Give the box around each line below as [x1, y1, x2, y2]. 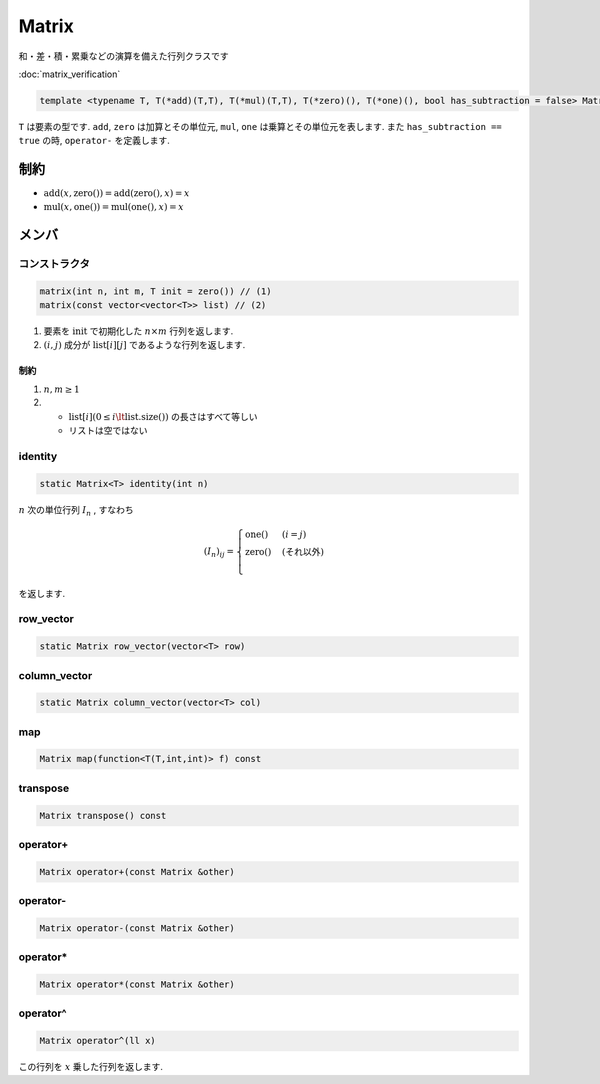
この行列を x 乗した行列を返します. [18, 1061, 164, 1073]
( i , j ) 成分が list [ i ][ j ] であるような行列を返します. [43, 339, 246, 351]
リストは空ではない [68, 425, 148, 437]
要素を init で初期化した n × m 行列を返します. [43, 325, 234, 337]
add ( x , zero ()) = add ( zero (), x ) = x [43, 188, 190, 199]
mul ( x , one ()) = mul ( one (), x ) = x [43, 201, 185, 212]
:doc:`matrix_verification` [18, 68, 121, 80]
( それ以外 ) [281, 546, 325, 557]
